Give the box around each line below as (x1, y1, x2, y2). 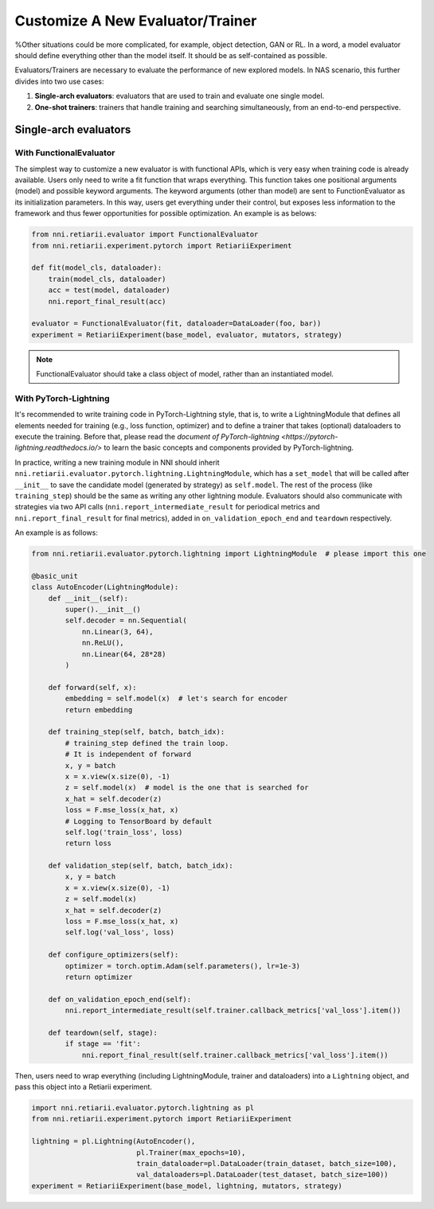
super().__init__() (65, 605, 141, 614)
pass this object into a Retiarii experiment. (14, 1082, 153, 1092)
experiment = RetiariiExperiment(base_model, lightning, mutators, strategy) (31, 1181, 342, 1190)
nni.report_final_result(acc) (48, 297, 166, 306)
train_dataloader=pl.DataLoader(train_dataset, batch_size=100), (136, 1159, 397, 1168)
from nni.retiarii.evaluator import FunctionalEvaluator (31, 230, 259, 239)
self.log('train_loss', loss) (65, 828, 183, 837)
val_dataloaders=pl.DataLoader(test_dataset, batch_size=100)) (136, 1170, 389, 1180)
